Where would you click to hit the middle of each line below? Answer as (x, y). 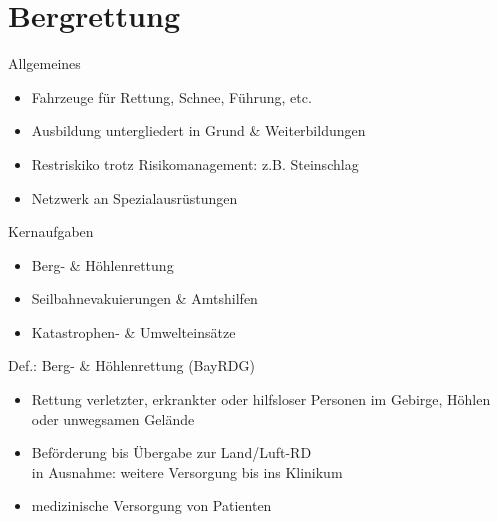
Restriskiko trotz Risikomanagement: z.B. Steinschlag (195, 163)
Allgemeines (44, 63)
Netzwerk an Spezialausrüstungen (134, 197)
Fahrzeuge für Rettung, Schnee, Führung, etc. (171, 96)
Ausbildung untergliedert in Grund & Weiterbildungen (198, 130)
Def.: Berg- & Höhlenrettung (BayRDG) (131, 365)
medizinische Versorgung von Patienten (151, 505)
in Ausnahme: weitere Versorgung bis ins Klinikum (187, 471)
